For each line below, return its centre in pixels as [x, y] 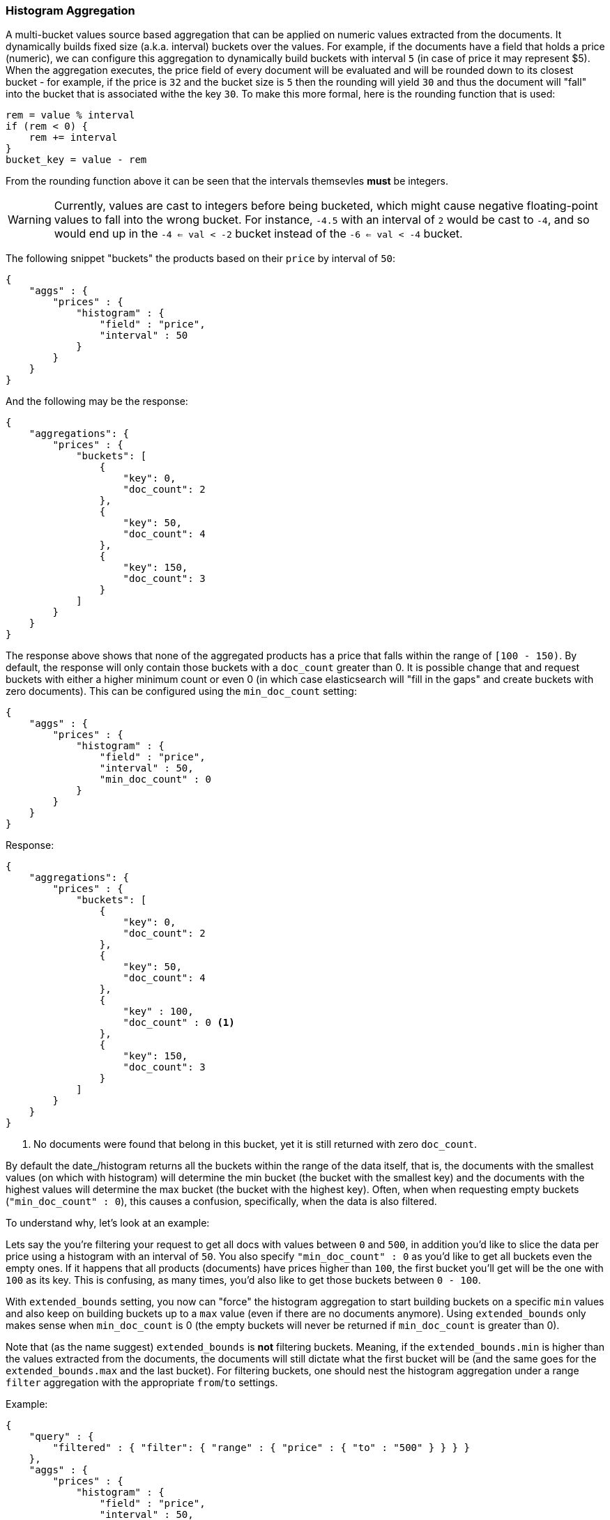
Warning [30, 220]
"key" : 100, [158, 1012]
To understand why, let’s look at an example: [108, 1223]
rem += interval [73, 138]
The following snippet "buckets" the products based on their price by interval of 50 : [201, 259]
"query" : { [61, 1437]
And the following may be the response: [97, 401]
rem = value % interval [70, 115]
